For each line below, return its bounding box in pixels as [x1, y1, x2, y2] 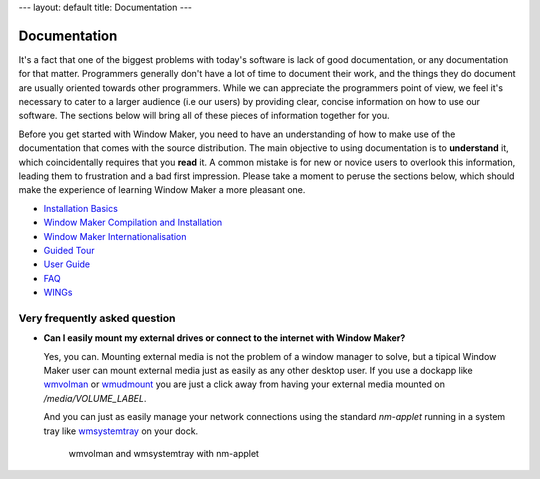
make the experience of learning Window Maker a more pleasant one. [18, 184, 306, 196]
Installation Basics [43, 202, 119, 214]
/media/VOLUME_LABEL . [43, 392, 147, 404]
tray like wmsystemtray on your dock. [43, 425, 199, 437]
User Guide [43, 258, 91, 270]
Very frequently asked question [18, 311, 176, 325]
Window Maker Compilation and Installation [43, 216, 223, 229]
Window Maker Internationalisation [43, 230, 187, 242]
